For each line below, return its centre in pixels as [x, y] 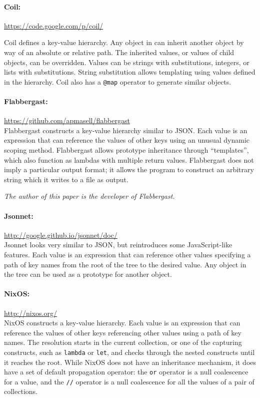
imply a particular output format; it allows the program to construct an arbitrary [129, 169]
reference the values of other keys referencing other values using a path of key [123, 332]
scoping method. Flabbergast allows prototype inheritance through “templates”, [126, 150]
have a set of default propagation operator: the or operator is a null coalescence [126, 372]
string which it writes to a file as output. [66, 179]
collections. [21, 391]
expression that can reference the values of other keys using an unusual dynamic [127, 140]
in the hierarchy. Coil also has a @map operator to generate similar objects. [118, 81]
